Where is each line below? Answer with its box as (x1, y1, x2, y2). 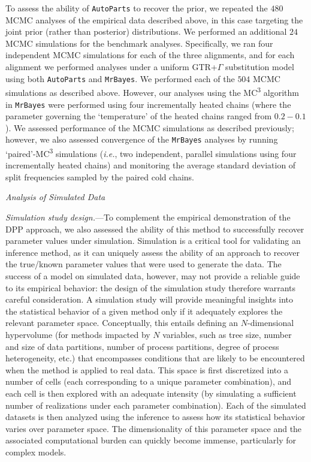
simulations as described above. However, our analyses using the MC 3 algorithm (5, 84, 299, 98)
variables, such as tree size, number (162, 328, 292, 340)
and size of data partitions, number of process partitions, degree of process (5, 340, 279, 352)
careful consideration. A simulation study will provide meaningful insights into (5, 293, 294, 306)
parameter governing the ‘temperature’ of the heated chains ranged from (5, 110, 272, 122)
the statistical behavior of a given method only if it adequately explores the (5, 304, 283, 317)
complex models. (5, 445, 67, 458)
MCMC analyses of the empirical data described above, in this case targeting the (5, 13, 303, 26)
